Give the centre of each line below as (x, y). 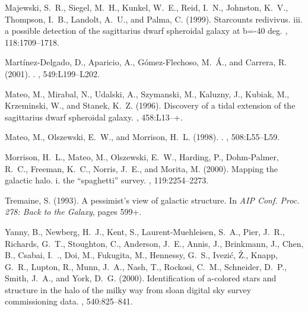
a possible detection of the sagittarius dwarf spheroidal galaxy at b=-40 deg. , (146, 31)
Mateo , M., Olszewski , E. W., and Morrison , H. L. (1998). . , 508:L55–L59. (142, 137)
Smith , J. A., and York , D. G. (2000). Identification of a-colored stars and (141, 278)
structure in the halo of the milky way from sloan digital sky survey (128, 289)
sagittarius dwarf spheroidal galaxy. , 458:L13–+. (94, 117)
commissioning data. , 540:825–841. (69, 301)
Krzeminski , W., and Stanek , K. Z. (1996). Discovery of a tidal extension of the (150, 105)
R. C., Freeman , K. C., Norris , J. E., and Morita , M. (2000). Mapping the (142, 168)
